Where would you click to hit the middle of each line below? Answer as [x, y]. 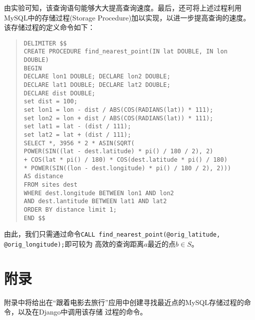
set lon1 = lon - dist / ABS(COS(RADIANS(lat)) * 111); [119, 110]
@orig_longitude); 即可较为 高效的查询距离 [74, 243]
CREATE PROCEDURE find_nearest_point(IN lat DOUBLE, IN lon [126, 52]
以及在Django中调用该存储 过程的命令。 [82, 312]
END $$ [34, 218]
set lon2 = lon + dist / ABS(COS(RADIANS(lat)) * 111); [119, 118]
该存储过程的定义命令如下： [49, 27]
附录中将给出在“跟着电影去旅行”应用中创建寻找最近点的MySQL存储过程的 [124, 302]
